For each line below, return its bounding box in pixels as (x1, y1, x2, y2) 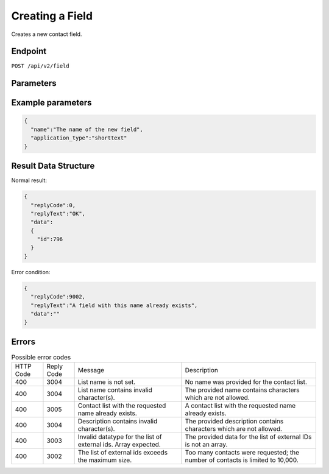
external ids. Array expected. (77, 440, 161, 449)
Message (77, 366, 105, 375)
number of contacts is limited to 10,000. (185, 456, 299, 464)
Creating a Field (11, 9, 93, 23)
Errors (11, 336, 36, 347)
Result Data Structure (11, 161, 95, 171)
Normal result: (11, 177, 47, 184)
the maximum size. (77, 456, 132, 464)
